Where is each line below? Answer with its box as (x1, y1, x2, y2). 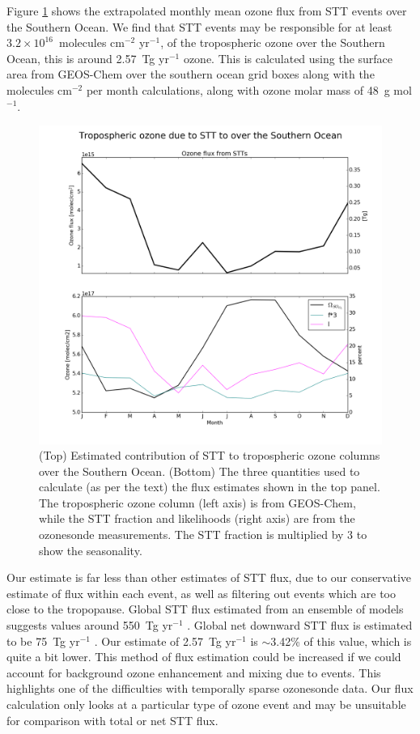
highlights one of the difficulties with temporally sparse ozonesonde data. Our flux (6, 680, 414, 697)
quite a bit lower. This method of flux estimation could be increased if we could (6, 648, 401, 665)
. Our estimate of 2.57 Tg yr (94, 632, 236, 649)
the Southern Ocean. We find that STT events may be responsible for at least (6, 18, 392, 35)
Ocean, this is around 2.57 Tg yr (6, 49, 169, 66)
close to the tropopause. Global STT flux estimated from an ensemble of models (6, 600, 404, 617)
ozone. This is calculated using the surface (183, 49, 393, 66)
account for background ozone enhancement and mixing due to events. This (6, 664, 381, 681)
